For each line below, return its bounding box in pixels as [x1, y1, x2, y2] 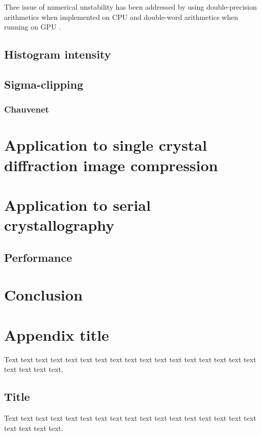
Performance [4, 249, 72, 265]
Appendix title [4, 324, 109, 345]
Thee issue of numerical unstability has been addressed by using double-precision [4, 2, 257, 12]
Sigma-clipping [4, 76, 84, 92]
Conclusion [4, 284, 83, 305]
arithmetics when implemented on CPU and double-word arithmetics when [4, 11, 238, 22]
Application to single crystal [4, 134, 207, 155]
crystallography [4, 214, 115, 235]
